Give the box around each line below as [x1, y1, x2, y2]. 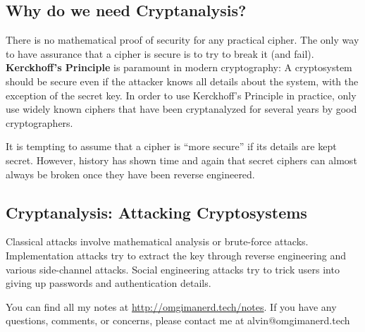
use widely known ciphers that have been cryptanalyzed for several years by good [6, 102, 357, 116]
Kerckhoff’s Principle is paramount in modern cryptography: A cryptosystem [6, 60, 352, 75]
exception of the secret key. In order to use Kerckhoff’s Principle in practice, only [6, 87, 357, 102]
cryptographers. [6, 115, 73, 130]
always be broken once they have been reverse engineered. [6, 166, 255, 181]
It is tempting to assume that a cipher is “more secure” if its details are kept [6, 139, 337, 154]
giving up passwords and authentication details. [6, 276, 211, 290]
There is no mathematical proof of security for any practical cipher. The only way [6, 32, 359, 47]
